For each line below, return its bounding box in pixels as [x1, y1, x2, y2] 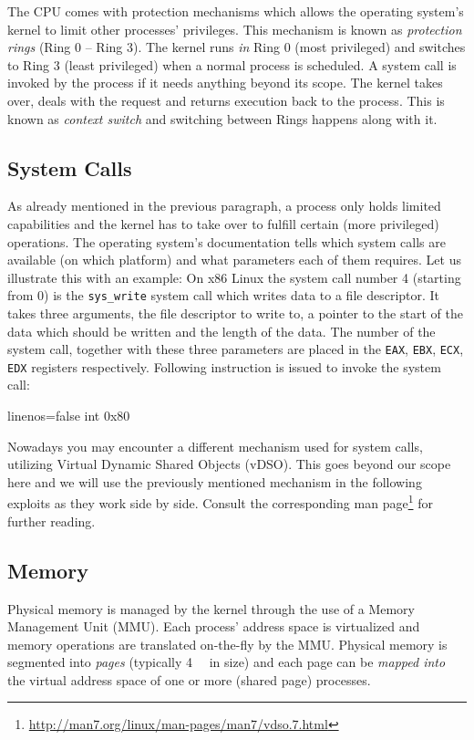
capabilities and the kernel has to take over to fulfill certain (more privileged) [7, 214, 439, 233]
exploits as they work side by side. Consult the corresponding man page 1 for [7, 491, 433, 513]
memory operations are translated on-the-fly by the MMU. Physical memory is [7, 634, 448, 653]
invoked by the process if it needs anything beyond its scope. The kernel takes [7, 73, 443, 92]
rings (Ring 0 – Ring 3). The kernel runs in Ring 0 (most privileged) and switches [7, 37, 466, 57]
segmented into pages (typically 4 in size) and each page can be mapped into [7, 652, 446, 672]
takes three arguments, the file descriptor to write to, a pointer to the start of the [7, 303, 463, 322]
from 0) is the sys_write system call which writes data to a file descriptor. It [7, 286, 440, 305]
